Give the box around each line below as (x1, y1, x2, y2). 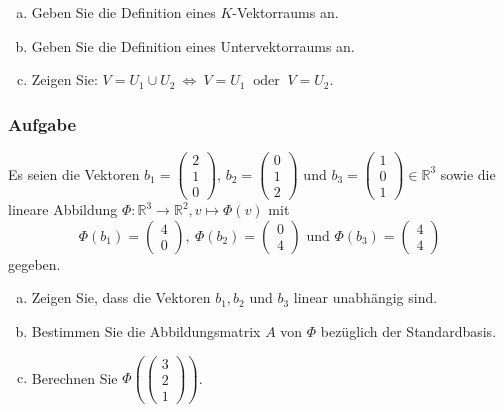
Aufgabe (8, 111, 77, 136)
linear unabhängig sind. (293, 287, 438, 308)
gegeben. (8, 253, 61, 274)
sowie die (440, 163, 496, 184)
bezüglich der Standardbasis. (320, 320, 497, 341)
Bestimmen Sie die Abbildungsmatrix (31, 320, 261, 341)
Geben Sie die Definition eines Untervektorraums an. (31, 35, 355, 56)
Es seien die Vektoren (8, 163, 140, 184)
